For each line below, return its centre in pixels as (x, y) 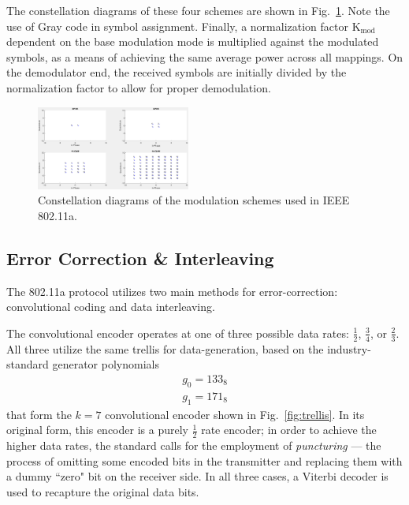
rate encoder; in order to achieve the (289, 430)
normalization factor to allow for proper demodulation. (139, 87)
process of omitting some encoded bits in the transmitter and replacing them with (204, 460)
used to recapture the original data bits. (103, 491)
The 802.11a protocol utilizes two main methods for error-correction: (172, 291)
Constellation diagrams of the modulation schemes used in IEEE (194, 200)
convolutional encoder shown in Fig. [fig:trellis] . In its (235, 414)
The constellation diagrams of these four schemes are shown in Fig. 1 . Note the (198, 10)
